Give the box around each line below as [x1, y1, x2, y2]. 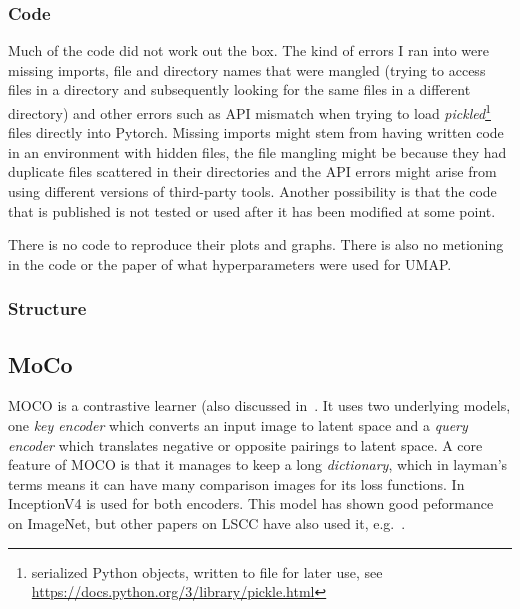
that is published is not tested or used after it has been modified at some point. [8, 200, 496, 221]
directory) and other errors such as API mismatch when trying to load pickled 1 [8, 100, 491, 123]
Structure [8, 296, 87, 321]
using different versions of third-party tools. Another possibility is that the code [8, 181, 497, 202]
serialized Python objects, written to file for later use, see [31, 561, 383, 582]
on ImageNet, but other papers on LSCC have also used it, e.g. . [8, 513, 406, 534]
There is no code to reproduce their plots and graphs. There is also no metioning [8, 234, 504, 255]
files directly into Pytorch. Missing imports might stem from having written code [8, 122, 504, 143]
